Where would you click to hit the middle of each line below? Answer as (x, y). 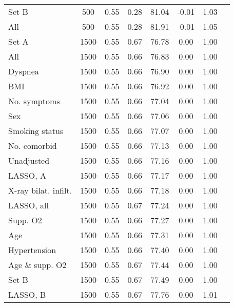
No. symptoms (34, 101)
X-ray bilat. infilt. (40, 190)
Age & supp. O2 (37, 265)
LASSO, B (27, 294)
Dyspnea (24, 71)
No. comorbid (33, 146)
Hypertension (32, 250)
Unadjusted (29, 160)
